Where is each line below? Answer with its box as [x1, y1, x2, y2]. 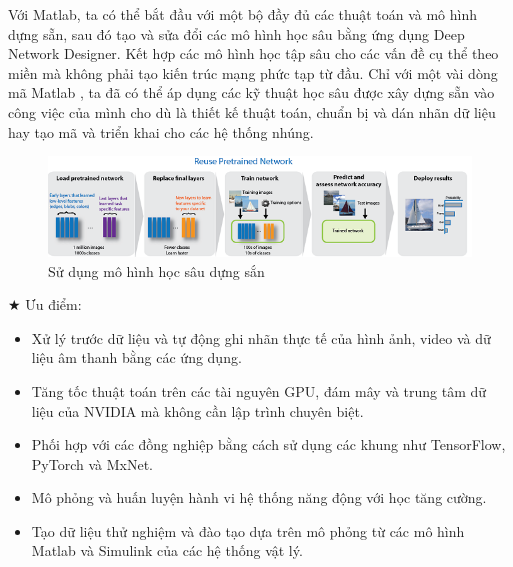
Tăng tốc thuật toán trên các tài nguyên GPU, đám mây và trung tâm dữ [31, 380, 487, 401]
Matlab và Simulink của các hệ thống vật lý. [31, 540, 303, 561]
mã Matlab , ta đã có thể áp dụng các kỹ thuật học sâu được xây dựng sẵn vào [8, 82, 495, 103]
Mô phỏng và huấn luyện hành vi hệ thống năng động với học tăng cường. [31, 487, 487, 508]
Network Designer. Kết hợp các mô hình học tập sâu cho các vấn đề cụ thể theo [8, 43, 499, 64]
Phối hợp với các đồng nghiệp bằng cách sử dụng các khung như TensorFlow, [31, 434, 506, 455]
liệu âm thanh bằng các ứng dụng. [31, 347, 242, 368]
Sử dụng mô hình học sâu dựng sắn [48, 260, 265, 281]
